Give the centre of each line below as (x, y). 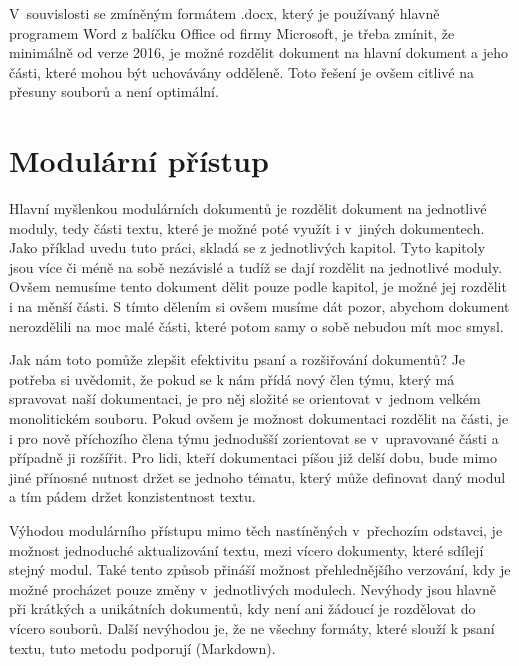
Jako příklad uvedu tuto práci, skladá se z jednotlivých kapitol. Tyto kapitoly (247, 247)
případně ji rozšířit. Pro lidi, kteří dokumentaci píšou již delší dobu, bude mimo (253, 457)
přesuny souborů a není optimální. (114, 91)
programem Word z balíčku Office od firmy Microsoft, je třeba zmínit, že (232, 32)
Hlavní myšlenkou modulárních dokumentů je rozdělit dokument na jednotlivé (248, 208)
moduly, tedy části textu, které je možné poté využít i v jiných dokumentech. (247, 227)
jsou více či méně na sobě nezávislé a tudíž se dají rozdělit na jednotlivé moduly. (256, 266)
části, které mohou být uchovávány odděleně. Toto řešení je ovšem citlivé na (241, 71)
